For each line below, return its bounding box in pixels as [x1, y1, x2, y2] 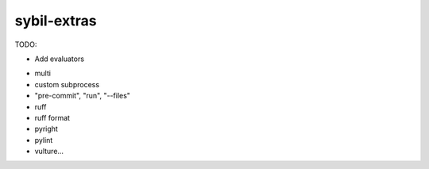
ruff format [34, 113, 71, 122]
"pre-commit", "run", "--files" [34, 91, 131, 101]
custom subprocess [34, 79, 99, 89]
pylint [34, 135, 53, 144]
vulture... [34, 147, 64, 156]
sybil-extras [14, 12, 97, 29]
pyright [34, 124, 59, 134]
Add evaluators [34, 54, 85, 63]
